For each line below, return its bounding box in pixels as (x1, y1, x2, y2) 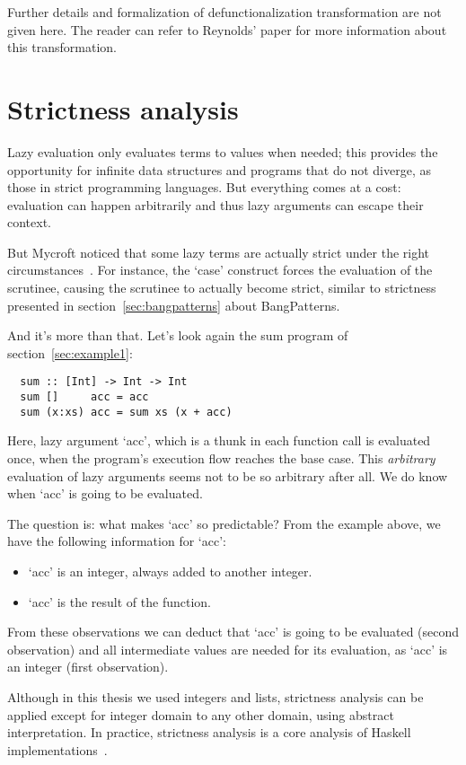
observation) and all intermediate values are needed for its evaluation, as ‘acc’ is (7, 639, 448, 658)
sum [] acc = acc (20, 391, 149, 404)
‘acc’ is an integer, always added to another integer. (28, 561, 312, 580)
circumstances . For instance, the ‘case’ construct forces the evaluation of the (7, 260, 433, 279)
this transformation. (7, 38, 117, 57)
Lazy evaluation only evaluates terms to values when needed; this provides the (7, 142, 438, 161)
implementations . (7, 740, 108, 759)
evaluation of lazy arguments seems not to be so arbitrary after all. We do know (7, 466, 448, 485)
